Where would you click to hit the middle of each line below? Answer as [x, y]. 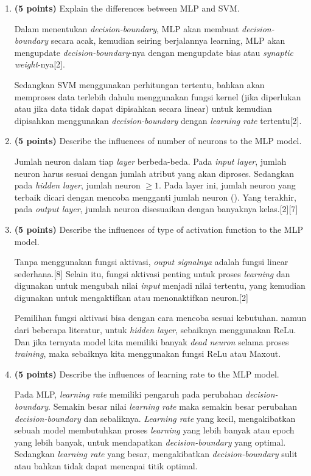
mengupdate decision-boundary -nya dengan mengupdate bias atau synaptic [154, 52]
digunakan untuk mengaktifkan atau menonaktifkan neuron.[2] [131, 297]
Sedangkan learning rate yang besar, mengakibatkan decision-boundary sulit [156, 454]
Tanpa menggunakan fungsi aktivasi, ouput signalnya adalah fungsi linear [151, 262]
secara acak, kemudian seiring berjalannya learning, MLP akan [168, 40]
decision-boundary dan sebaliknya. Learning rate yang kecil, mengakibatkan [155, 418]
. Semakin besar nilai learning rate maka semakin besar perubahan [173, 406]
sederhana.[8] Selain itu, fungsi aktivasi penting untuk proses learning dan [152, 273]
